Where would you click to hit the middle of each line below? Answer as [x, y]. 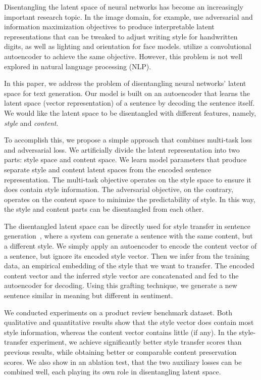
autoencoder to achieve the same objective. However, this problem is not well [123, 56]
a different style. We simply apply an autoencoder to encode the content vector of [130, 246]
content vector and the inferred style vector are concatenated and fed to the [121, 275]
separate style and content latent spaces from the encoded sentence [108, 169]
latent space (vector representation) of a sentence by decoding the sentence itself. [129, 103]
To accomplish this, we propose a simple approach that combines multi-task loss [128, 140]
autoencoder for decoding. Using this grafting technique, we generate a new [121, 285]
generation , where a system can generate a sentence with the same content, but [128, 236]
